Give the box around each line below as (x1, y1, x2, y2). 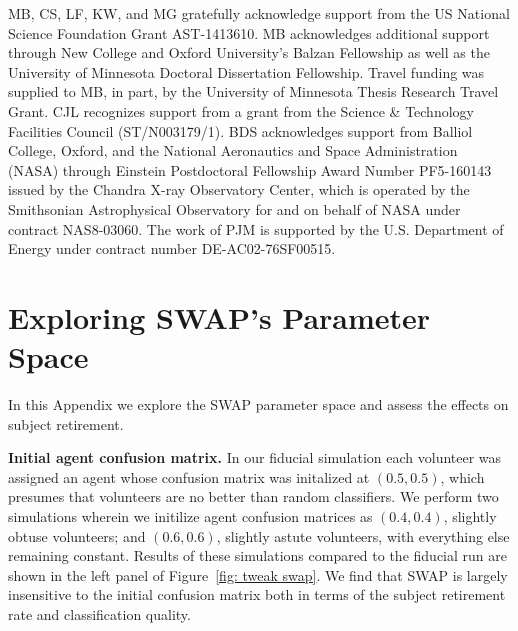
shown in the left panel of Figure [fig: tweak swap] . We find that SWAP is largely (8, 564, 508, 585)
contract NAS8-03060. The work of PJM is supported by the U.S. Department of (8, 218, 504, 239)
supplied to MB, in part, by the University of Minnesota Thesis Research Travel (8, 81, 499, 102)
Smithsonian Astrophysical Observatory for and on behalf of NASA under (8, 198, 461, 219)
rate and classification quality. (8, 603, 191, 624)
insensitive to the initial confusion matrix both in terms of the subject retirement (8, 584, 506, 605)
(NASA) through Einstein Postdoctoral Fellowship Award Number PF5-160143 (8, 159, 492, 180)
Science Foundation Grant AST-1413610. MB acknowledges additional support (8, 22, 490, 43)
